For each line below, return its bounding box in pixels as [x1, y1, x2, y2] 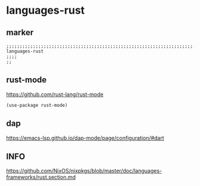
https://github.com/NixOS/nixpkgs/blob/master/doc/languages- [6, 168, 162, 175]
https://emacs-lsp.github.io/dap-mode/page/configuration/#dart [6, 134, 165, 141]
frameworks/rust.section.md [6, 173, 76, 181]
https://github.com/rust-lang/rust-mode [6, 91, 104, 98]
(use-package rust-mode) [6, 102, 68, 108]
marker [6, 27, 34, 38]
